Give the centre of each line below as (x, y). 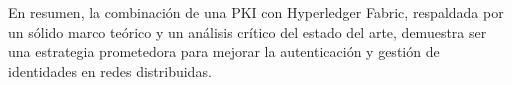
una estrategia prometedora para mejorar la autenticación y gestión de (224, 51)
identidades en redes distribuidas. (110, 70)
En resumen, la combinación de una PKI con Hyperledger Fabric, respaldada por (256, 12)
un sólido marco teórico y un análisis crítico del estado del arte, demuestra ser (247, 31)
